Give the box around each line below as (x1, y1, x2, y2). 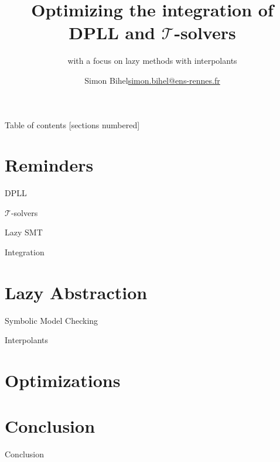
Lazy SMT (5, 226, 43, 238)
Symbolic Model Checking (5, 314, 98, 326)
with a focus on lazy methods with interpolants (67, 54, 237, 67)
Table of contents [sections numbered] (5, 118, 140, 131)
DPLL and (69, 20, 155, 45)
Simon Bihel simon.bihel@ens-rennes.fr (84, 74, 220, 86)
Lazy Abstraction (5, 280, 148, 304)
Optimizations (5, 368, 121, 392)
